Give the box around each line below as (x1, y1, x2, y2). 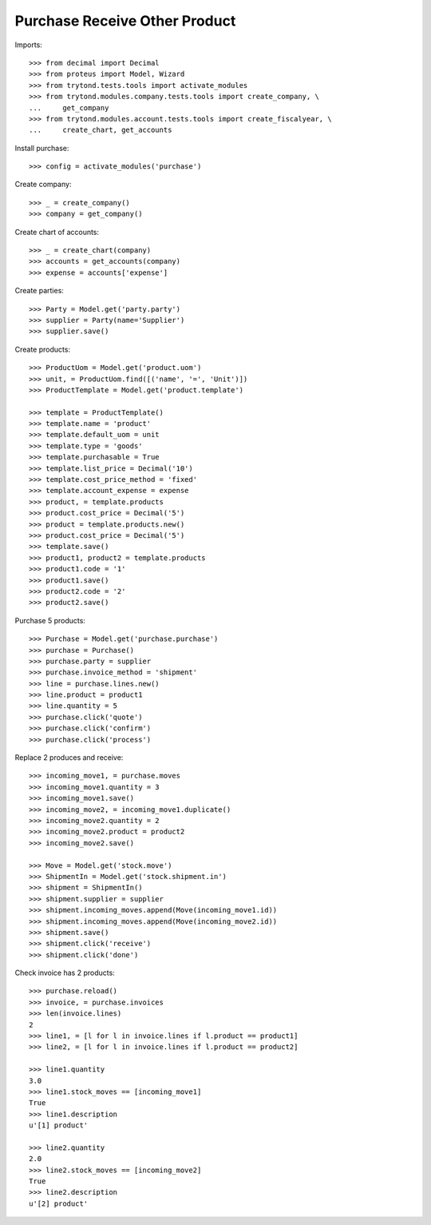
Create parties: (14, 286, 64, 296)
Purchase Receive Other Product (14, 12, 236, 30)
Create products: (14, 344, 71, 354)
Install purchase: (14, 143, 69, 153)
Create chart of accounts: (14, 227, 100, 237)
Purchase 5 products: (14, 615, 85, 625)
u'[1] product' (29, 1121, 89, 1130)
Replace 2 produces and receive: (14, 753, 124, 762)
